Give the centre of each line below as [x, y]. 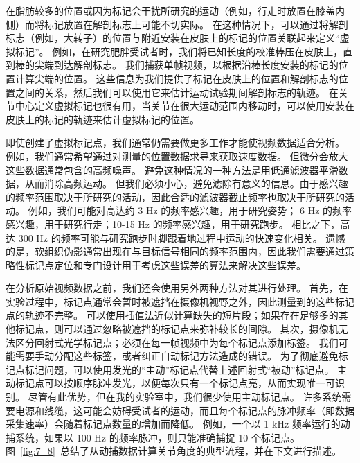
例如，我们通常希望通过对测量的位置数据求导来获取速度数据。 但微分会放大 [177, 156]
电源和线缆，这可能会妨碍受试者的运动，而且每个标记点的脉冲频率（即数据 [184, 410]
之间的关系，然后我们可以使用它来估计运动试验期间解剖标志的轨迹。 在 [177, 92]
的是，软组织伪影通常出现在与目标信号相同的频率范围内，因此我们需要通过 [175, 251]
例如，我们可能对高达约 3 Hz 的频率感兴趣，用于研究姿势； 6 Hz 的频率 [190, 210]
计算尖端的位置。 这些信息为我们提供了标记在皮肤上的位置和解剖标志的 [177, 78]
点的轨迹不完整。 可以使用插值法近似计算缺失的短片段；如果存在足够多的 [172, 315]
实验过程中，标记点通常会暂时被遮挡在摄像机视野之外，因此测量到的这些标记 [180, 301]
